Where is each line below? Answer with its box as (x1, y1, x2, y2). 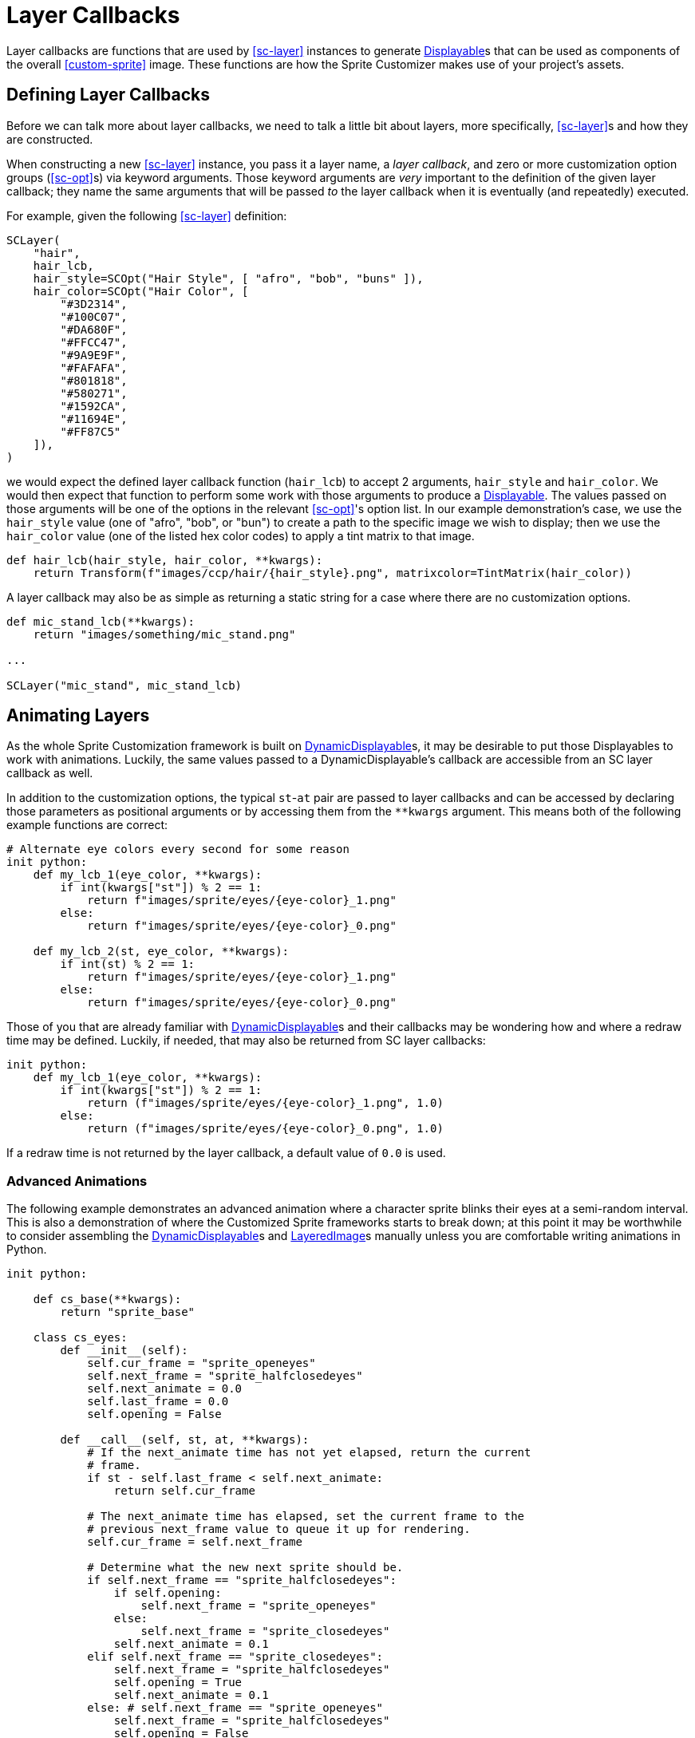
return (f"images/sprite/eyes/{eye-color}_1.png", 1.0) (87, 1096, 444, 1110)
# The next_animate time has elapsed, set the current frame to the (87, 1510, 525, 1523)
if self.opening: (113, 1586, 222, 1600)
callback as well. (6, 766, 93, 780)
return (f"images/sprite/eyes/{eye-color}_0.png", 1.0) (87, 1122, 444, 1136)
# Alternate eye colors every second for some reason (6, 843, 349, 856)
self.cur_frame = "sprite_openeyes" (87, 1357, 316, 1370)
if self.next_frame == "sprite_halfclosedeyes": (87, 1574, 397, 1587)
